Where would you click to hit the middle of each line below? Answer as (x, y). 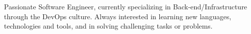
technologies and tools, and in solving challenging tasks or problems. (108, 26)
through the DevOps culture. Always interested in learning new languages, (118, 16)
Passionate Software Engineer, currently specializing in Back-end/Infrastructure (126, 6)
